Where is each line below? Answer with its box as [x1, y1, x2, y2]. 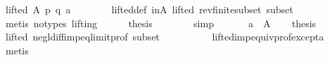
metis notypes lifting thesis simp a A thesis [5, 15, 317, 30]
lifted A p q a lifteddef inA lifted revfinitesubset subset [5, 2, 293, 16]
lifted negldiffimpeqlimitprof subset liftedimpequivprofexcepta [5, 29, 324, 44]
